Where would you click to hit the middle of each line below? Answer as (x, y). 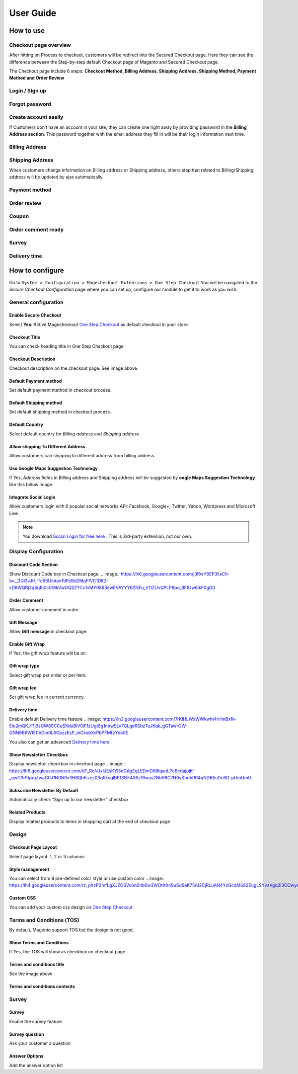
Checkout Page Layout (33, 847)
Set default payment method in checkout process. (60, 390)
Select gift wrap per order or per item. (48, 675)
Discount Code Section (34, 565)
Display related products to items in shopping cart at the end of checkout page (90, 821)
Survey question (27, 1034)
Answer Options (26, 1056)
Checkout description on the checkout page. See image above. (74, 368)
